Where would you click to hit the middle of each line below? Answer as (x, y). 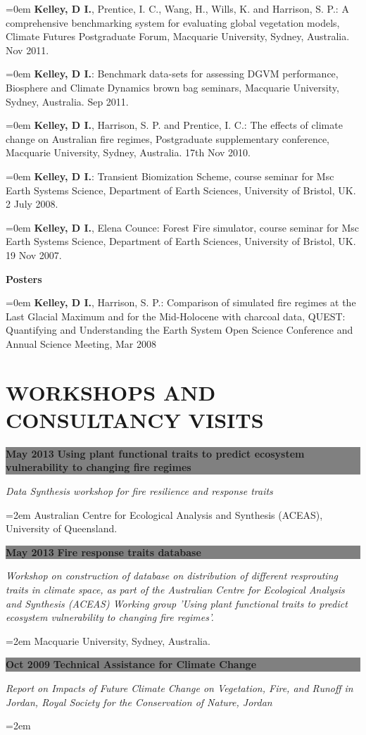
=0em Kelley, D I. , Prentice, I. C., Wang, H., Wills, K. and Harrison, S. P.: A (177, 8)
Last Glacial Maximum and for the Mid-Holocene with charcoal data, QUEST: (176, 316)
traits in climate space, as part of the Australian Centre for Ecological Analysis (175, 589)
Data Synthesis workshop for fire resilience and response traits (139, 490)
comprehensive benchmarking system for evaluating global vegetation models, (173, 22)
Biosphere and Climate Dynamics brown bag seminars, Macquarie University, (172, 87)
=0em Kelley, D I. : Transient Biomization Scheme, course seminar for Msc (170, 176)
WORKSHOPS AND (111, 392)
